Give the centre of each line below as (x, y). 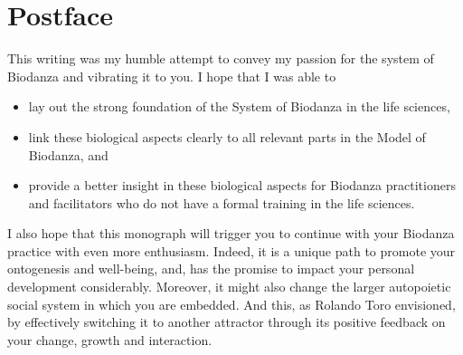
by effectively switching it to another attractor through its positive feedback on (227, 322)
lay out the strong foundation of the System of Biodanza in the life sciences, (239, 106)
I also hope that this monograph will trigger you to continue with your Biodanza (231, 233)
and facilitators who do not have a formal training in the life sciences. (222, 202)
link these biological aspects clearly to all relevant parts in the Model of (227, 136)
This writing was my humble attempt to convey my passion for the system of (221, 58)
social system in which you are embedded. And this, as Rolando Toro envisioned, (231, 304)
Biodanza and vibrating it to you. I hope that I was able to (172, 76)
